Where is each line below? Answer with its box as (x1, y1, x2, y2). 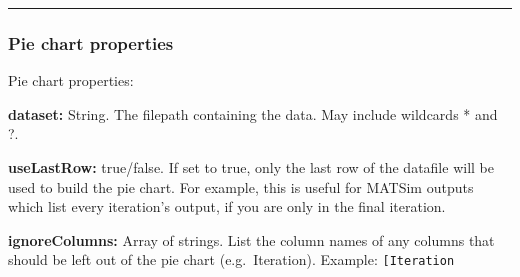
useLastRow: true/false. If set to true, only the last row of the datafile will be (8, 157, 494, 177)
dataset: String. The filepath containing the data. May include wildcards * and (8, 103, 498, 124)
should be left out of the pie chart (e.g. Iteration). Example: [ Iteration (8, 249, 455, 270)
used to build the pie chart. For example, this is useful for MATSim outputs (8, 176, 474, 197)
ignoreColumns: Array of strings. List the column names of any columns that (8, 229, 495, 250)
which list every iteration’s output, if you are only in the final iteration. (8, 196, 446, 217)
